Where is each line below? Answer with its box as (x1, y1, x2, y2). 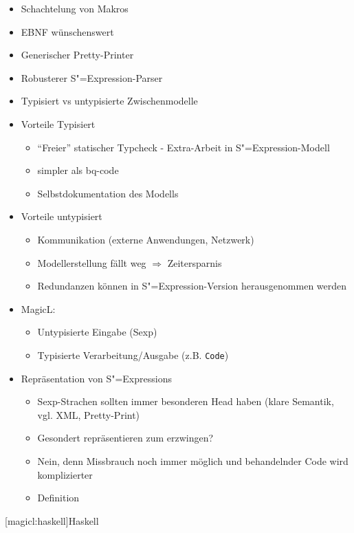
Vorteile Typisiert (21, 116, 96, 131)
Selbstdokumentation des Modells (37, 186, 179, 200)
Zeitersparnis (167, 255, 222, 270)
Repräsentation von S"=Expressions (21, 371, 172, 385)
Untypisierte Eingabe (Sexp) (37, 325, 157, 339)
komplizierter (37, 467, 93, 481)
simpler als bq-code (37, 163, 119, 177)
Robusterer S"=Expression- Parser (21, 70, 163, 85)
